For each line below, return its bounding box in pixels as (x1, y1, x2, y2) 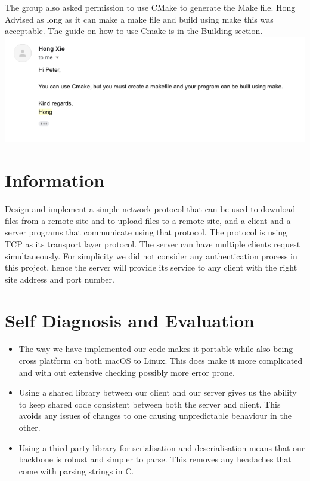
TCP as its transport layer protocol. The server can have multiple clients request (5, 237, 300, 250)
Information (5, 168, 105, 192)
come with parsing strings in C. (18, 464, 134, 477)
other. (18, 421, 41, 434)
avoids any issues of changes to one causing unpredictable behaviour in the (18, 409, 292, 422)
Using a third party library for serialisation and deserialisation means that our (18, 441, 305, 454)
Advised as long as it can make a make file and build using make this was (5, 13, 274, 25)
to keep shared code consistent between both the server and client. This (18, 397, 281, 410)
